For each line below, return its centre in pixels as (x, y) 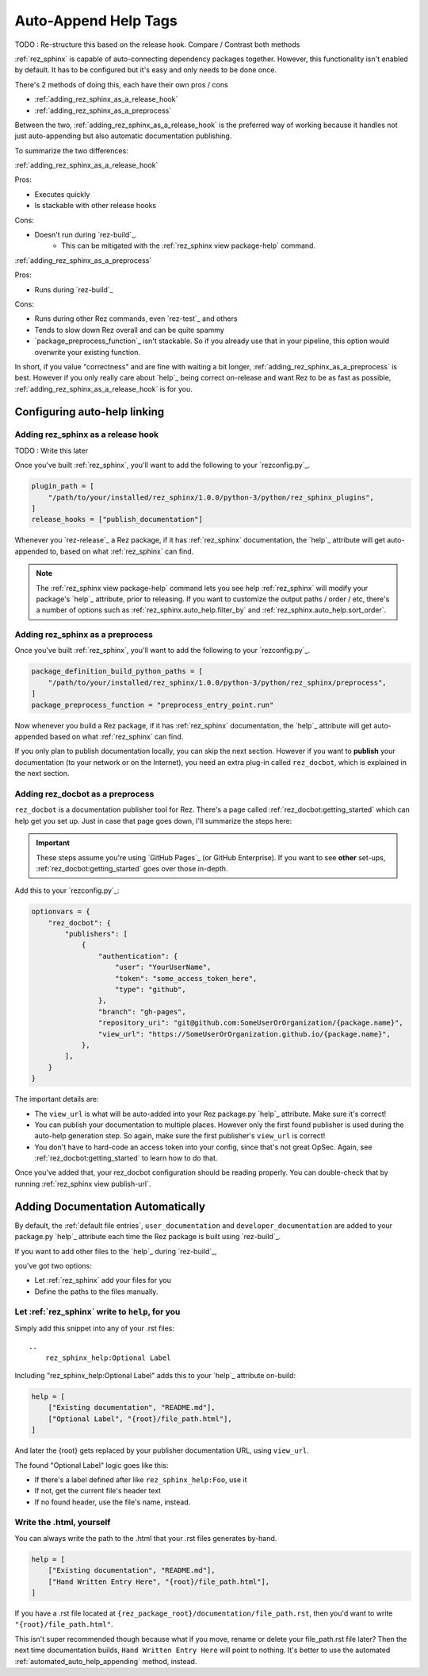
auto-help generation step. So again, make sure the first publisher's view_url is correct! (180, 1136)
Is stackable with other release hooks (96, 206)
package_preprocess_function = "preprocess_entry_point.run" (153, 705)
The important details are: (57, 1099)
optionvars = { (61, 912)
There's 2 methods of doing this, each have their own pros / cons (122, 84)
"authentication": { (138, 956)
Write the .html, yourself (63, 1523)
